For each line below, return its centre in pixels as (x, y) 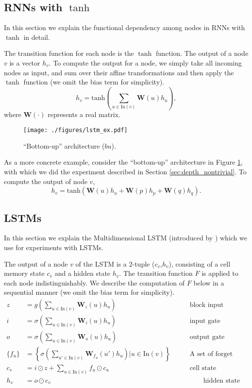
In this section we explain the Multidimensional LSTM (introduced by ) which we (126, 238)
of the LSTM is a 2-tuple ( (115, 263)
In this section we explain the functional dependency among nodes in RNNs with (125, 27)
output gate (207, 337)
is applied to (220, 273)
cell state (203, 368)
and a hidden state (83, 273)
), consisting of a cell (200, 263)
